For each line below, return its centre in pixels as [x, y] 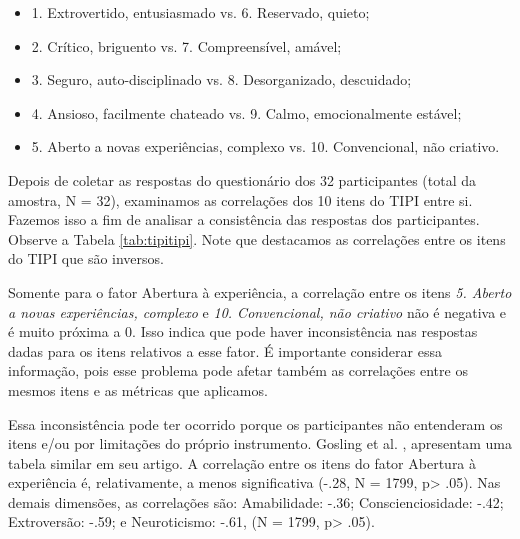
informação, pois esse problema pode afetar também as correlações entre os [238, 370]
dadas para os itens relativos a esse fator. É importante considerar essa [225, 350]
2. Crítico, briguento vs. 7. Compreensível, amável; [186, 45]
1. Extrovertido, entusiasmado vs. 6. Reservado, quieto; [200, 12]
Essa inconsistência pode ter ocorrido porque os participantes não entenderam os [255, 423]
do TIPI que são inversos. [86, 258]
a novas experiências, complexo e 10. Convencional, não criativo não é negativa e [257, 311]
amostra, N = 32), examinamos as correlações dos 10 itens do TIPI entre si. [240, 199]
